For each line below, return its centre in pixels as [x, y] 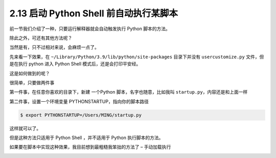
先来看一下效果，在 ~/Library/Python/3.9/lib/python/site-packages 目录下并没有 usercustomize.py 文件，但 [137, 57]
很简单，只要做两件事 [32, 82]
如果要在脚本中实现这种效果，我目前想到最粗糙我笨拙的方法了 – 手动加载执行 [90, 147]
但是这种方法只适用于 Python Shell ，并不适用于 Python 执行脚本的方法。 [86, 138]
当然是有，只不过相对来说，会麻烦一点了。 [54, 47]
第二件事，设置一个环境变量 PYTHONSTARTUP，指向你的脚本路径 [79, 101]
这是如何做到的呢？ [30, 73]
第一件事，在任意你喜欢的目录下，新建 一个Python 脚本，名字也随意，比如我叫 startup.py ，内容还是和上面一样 [129, 92]
